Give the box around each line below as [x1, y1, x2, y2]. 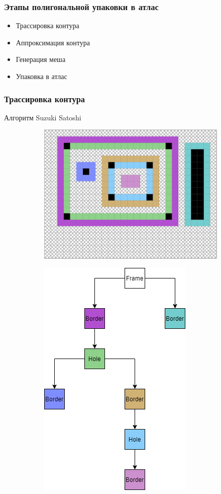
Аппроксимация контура [16, 37, 90, 47]
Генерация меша [16, 54, 66, 64]
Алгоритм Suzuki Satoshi [4, 112, 81, 122]
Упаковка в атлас [16, 71, 67, 81]
